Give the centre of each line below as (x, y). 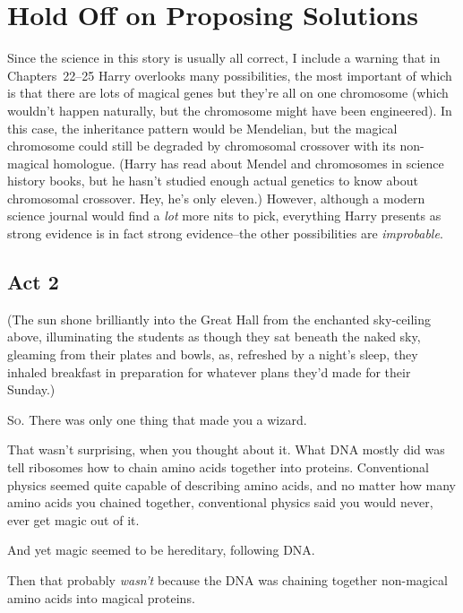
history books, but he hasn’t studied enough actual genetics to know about (213, 181)
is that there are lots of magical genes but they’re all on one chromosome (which (228, 93)
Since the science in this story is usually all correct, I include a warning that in (224, 58)
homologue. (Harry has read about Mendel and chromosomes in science (249, 163)
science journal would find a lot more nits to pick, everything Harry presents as (224, 216)
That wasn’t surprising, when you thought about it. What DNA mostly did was (226, 449)
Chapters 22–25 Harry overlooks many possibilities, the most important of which (230, 75)
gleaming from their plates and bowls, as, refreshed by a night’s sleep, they (213, 354)
